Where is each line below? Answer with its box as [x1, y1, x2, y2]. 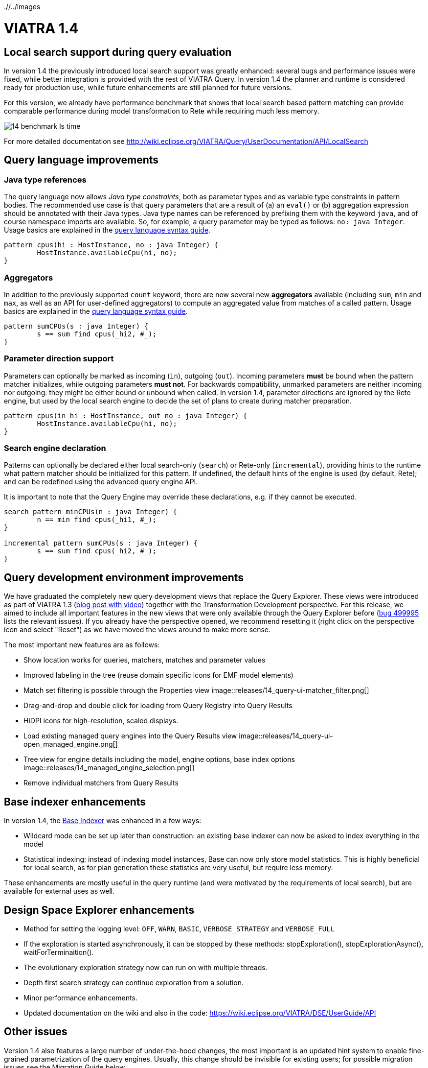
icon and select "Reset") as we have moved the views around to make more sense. [4, 625, 271, 634]
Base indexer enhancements [4, 795, 146, 808]
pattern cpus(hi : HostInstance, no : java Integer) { [4, 241, 219, 249]
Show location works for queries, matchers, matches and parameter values [23, 656, 266, 665]
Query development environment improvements [4, 571, 244, 584]
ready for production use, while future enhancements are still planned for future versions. [4, 83, 292, 92]
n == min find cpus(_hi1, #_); [37, 516, 157, 524]
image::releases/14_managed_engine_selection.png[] [23, 763, 195, 772]
